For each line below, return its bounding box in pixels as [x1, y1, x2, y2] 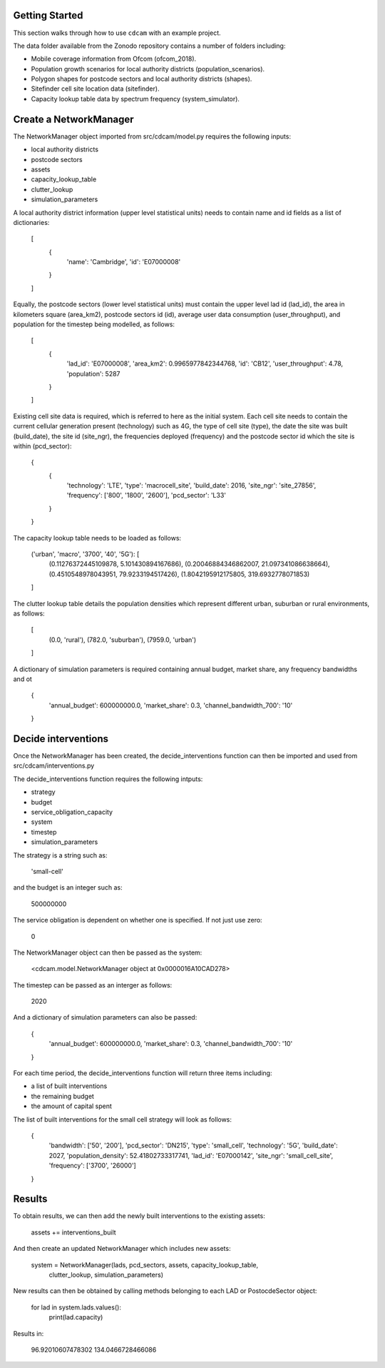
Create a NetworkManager [13, 113, 135, 125]
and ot [13, 675, 32, 683]
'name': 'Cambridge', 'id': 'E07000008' [66, 258, 181, 266]
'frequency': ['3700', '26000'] [48, 1161, 137, 1170]
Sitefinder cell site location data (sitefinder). [31, 84, 160, 93]
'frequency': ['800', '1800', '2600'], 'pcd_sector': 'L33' [66, 491, 227, 500]
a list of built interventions [31, 1082, 108, 1090]
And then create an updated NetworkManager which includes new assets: [13, 1244, 231, 1253]
